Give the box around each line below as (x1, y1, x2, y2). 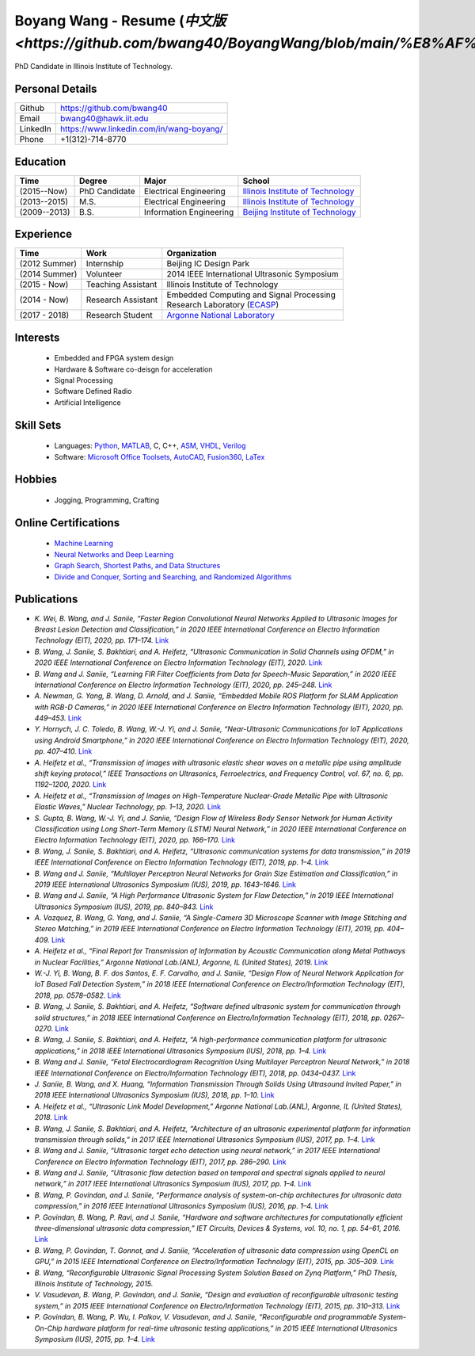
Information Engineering (143, 206, 234, 217)
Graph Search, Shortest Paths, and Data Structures (54, 561, 221, 571)
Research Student (85, 310, 154, 321)
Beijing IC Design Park (166, 258, 249, 269)
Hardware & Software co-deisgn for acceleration (54, 365, 213, 374)
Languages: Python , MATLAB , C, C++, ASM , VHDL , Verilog (54, 441, 246, 451)
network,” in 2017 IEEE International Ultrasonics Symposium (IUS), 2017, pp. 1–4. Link (34, 1179, 312, 1189)
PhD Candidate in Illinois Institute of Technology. (14, 62, 173, 71)
